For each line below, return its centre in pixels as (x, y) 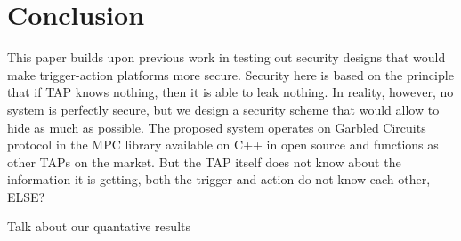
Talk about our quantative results (99, 226)
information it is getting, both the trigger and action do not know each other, (219, 179)
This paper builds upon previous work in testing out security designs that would (226, 57)
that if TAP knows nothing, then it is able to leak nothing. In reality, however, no (230, 92)
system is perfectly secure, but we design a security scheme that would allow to (223, 109)
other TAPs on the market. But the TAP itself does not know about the (204, 161)
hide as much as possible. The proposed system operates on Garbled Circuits (217, 127)
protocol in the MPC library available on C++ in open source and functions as (223, 145)
